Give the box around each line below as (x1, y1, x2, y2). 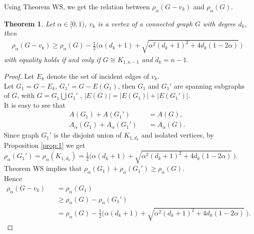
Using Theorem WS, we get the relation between (4, 1, 150, 11)
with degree (203, 18, 236, 28)
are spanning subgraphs (174, 80, 245, 91)
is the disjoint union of (54, 130, 122, 140)
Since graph (4, 130, 39, 140)
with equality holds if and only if (4, 54, 101, 64)
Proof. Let (4, 71, 34, 81)
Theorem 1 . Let (4, 18, 55, 28)
